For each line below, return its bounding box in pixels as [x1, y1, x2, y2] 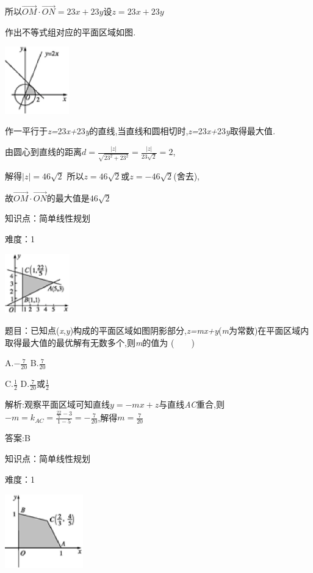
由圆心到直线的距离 [5, 145, 82, 158]
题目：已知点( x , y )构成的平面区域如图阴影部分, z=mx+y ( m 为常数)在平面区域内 [5, 324, 309, 337]
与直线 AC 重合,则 [159, 397, 225, 410]
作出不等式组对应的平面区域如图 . [5, 25, 136, 38]
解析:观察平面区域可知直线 [5, 397, 110, 410]
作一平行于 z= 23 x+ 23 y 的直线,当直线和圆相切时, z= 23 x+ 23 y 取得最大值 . [5, 124, 276, 137]
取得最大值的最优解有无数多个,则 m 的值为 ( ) [5, 336, 195, 348]
